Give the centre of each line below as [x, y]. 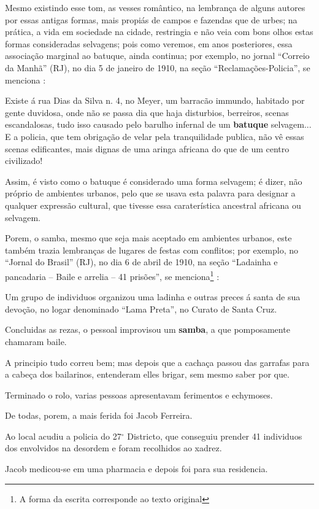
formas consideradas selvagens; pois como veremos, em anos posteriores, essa [149, 43]
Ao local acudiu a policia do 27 [63, 436]
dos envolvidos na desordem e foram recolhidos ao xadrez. [113, 448]
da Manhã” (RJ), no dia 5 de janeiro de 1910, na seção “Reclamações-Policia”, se [158, 67]
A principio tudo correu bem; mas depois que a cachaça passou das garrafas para [157, 362]
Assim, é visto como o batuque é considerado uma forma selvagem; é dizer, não [154, 181]
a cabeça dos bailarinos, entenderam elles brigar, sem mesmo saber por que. [147, 374]
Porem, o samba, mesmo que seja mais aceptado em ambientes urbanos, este [148, 238]
